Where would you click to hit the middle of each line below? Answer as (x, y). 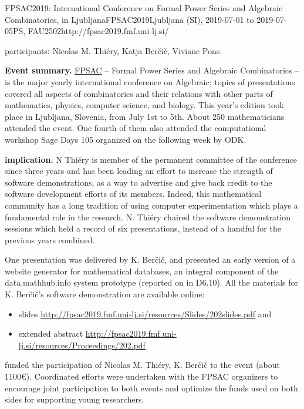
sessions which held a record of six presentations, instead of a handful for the (143, 228)
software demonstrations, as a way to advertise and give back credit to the (139, 182)
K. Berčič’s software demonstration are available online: (105, 294)
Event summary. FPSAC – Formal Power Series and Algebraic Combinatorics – (152, 70)
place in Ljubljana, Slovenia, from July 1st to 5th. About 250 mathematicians (145, 116)
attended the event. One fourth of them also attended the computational (136, 128)
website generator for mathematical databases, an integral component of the (142, 271)
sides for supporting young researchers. (75, 399)
